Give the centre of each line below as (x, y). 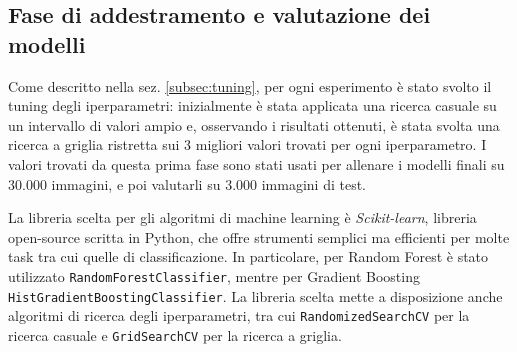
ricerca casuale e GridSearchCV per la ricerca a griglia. (175, 334)
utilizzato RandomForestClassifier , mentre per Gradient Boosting (214, 275)
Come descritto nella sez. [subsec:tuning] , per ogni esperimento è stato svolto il (250, 85)
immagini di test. (314, 183)
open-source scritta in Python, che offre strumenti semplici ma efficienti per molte (259, 236)
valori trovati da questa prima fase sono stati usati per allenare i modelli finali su (256, 163)
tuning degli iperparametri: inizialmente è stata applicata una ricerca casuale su (252, 105)
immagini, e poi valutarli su (136, 183)
